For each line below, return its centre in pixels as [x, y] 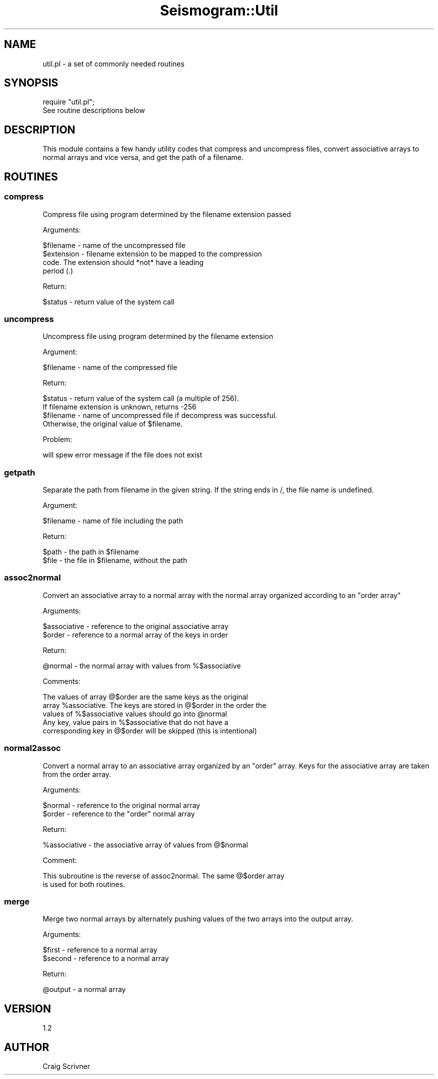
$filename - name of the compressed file [110, 367]
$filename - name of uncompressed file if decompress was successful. [160, 415]
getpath [20, 472]
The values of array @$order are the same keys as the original [145, 696]
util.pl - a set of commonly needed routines [113, 63]
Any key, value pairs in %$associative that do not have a [135, 722]
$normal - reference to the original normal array [121, 805]
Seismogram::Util [219, 10]
